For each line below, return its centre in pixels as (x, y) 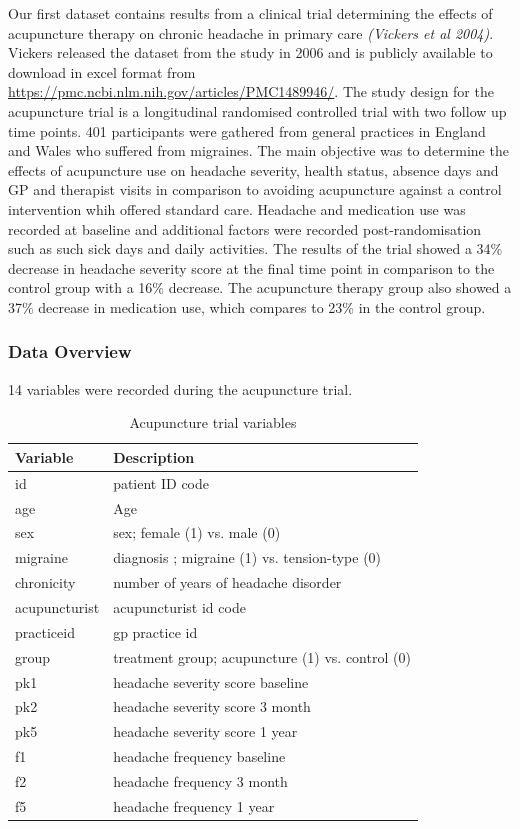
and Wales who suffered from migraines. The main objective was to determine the (258, 150)
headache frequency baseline (199, 756)
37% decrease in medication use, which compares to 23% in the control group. (247, 306)
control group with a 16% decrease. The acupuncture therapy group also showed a (260, 287)
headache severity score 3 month (212, 706)
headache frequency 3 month (200, 780)
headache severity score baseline (211, 681)
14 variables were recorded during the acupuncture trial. (180, 388)
